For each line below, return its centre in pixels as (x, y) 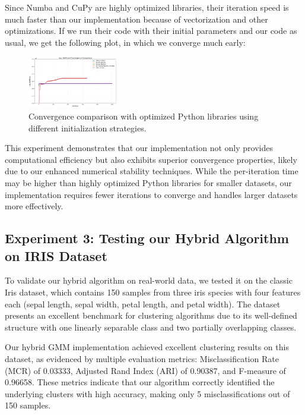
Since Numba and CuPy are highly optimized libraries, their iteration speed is (147, 7)
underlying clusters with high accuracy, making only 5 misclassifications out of (147, 393)
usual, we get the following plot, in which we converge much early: (125, 42)
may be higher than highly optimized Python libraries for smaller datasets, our (148, 183)
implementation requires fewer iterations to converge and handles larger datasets (151, 194)
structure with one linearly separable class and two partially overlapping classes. (151, 327)
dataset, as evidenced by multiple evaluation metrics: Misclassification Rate (142, 358)
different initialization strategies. (88, 128)
